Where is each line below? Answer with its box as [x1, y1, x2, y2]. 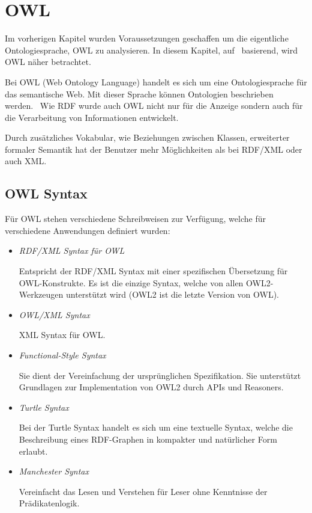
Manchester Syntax [19, 465, 89, 478]
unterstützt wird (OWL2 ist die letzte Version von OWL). [66, 288, 280, 301]
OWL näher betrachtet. [5, 55, 91, 68]
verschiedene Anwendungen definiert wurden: [5, 224, 170, 236]
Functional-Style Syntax [19, 349, 106, 361]
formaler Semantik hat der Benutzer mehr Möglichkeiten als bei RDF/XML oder [5, 143, 302, 155]
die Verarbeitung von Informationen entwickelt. [5, 111, 179, 123]
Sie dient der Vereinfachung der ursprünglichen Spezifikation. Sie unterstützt [19, 369, 301, 381]
